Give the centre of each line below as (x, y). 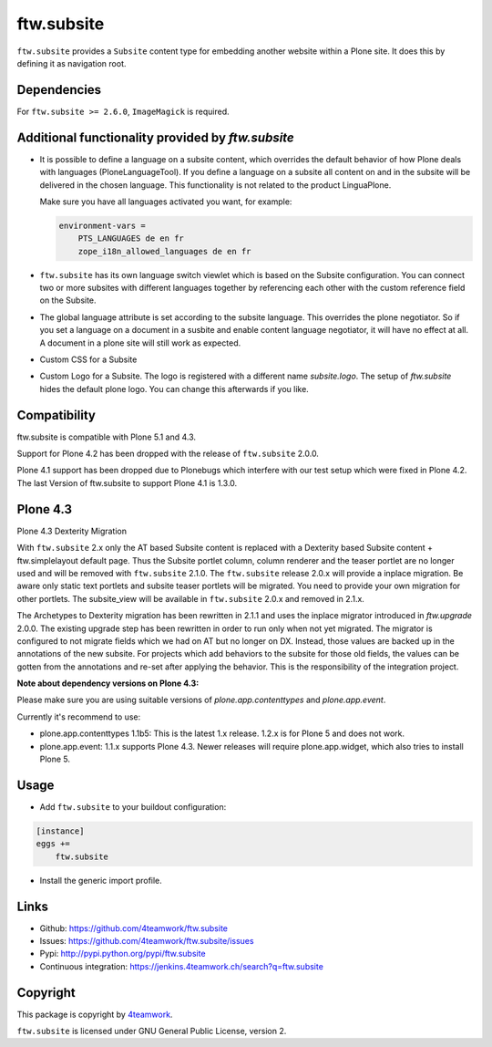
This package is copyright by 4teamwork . (95, 1014)
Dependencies (59, 90)
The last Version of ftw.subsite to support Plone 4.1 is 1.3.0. (127, 482)
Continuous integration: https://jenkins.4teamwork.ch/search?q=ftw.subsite (181, 966)
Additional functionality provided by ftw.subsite (156, 137)
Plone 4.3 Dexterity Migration (72, 531)
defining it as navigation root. (72, 63)
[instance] (60, 831)
